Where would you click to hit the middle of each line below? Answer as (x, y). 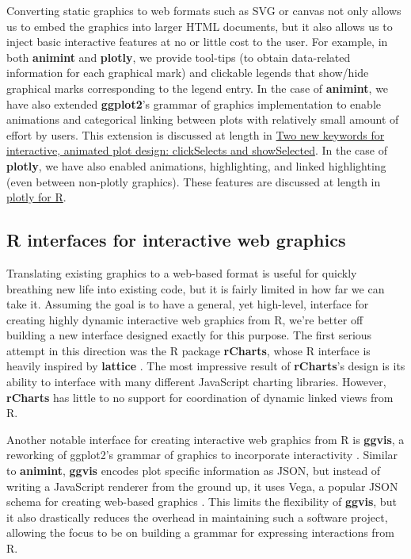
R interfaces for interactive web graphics (176, 240)
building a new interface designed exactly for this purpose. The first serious (189, 335)
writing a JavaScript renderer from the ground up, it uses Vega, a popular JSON (202, 486)
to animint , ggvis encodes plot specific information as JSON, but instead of (194, 471)
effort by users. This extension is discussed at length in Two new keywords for (196, 134)
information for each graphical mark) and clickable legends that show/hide (188, 73)
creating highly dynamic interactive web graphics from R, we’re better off (185, 319)
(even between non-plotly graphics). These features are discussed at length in (194, 181)
